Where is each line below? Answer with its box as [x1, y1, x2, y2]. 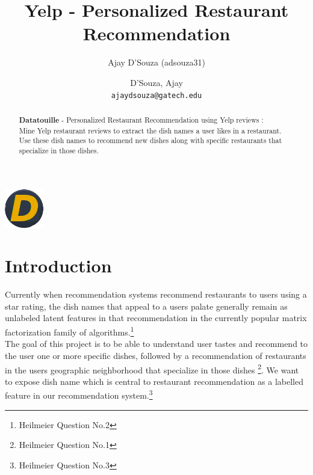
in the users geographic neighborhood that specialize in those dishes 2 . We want [5, 361, 299, 376]
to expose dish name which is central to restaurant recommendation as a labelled [5, 375, 303, 387]
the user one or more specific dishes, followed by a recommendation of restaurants [5, 349, 306, 361]
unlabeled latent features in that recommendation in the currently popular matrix [5, 311, 307, 324]
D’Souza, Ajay [130, 76, 183, 88]
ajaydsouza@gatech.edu [111, 91, 202, 100]
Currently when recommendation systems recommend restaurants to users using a [5, 288, 307, 301]
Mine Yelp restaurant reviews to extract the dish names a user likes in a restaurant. [19, 125, 282, 135]
